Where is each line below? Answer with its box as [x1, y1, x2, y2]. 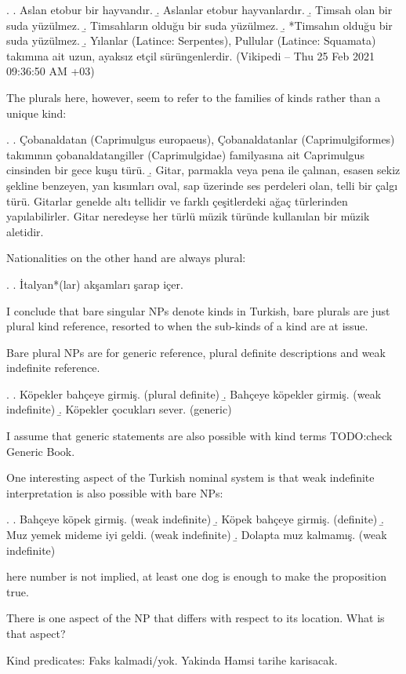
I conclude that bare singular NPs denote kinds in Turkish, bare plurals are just [6, 302, 390, 319]
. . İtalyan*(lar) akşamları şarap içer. [6, 275, 183, 292]
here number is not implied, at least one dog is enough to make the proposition [6, 568, 386, 585]
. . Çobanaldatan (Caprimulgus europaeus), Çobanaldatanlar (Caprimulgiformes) [6, 131, 395, 148]
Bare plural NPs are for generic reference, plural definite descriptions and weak [6, 344, 386, 360]
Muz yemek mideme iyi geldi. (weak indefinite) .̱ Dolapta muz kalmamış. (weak [6, 526, 387, 543]
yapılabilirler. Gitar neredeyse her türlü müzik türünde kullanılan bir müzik [6, 208, 370, 224]
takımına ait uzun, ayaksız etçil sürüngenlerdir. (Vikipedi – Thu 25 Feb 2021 [6, 47, 375, 64]
